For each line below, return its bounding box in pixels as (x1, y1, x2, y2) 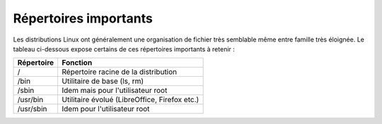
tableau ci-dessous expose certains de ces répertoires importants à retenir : (13, 44, 235, 53)
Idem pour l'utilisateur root (62, 104, 150, 114)
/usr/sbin (17, 104, 47, 114)
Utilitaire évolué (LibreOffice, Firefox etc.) (62, 95, 199, 105)
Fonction (62, 58, 93, 68)
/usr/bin (17, 95, 44, 105)
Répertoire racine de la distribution (62, 67, 178, 77)
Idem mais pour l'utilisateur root (62, 85, 168, 95)
